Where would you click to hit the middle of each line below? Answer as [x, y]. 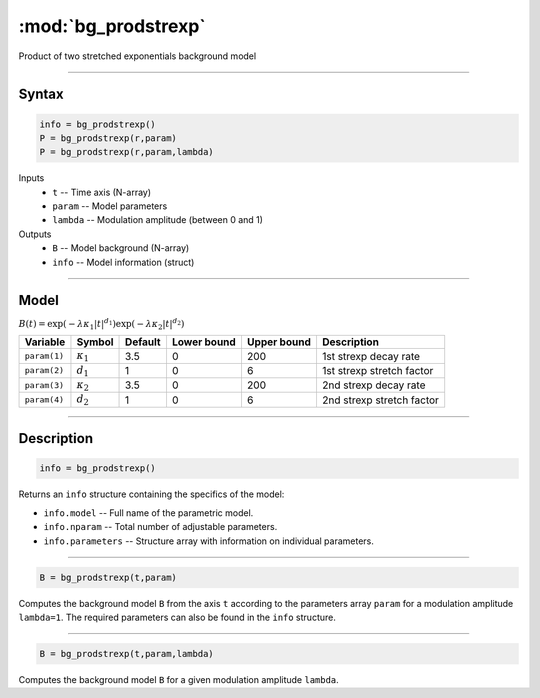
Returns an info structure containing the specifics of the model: [151, 494]
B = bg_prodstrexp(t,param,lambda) [126, 653]
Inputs [31, 178]
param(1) [44, 356]
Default [143, 342]
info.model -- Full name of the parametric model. [148, 512]
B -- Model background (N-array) [121, 248]
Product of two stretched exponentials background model [137, 56]
